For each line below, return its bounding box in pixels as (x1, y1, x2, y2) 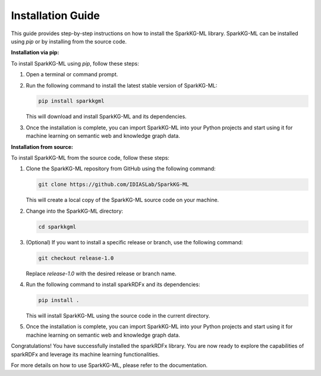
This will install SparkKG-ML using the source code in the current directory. (26, 312, 210, 319)
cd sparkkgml (38, 223, 77, 230)
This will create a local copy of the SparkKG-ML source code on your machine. (26, 197, 219, 204)
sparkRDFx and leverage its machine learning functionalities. (11, 350, 160, 358)
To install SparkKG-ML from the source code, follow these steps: (11, 154, 169, 161)
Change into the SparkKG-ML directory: (26, 207, 124, 215)
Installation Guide (11, 9, 100, 22)
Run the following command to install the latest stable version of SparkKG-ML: (26, 82, 218, 89)
